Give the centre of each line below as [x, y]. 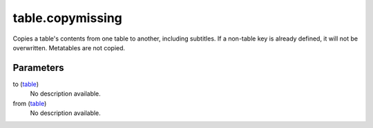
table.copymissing [67, 18]
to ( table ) [26, 84]
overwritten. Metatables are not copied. [69, 47]
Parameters [38, 68]
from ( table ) [30, 103]
